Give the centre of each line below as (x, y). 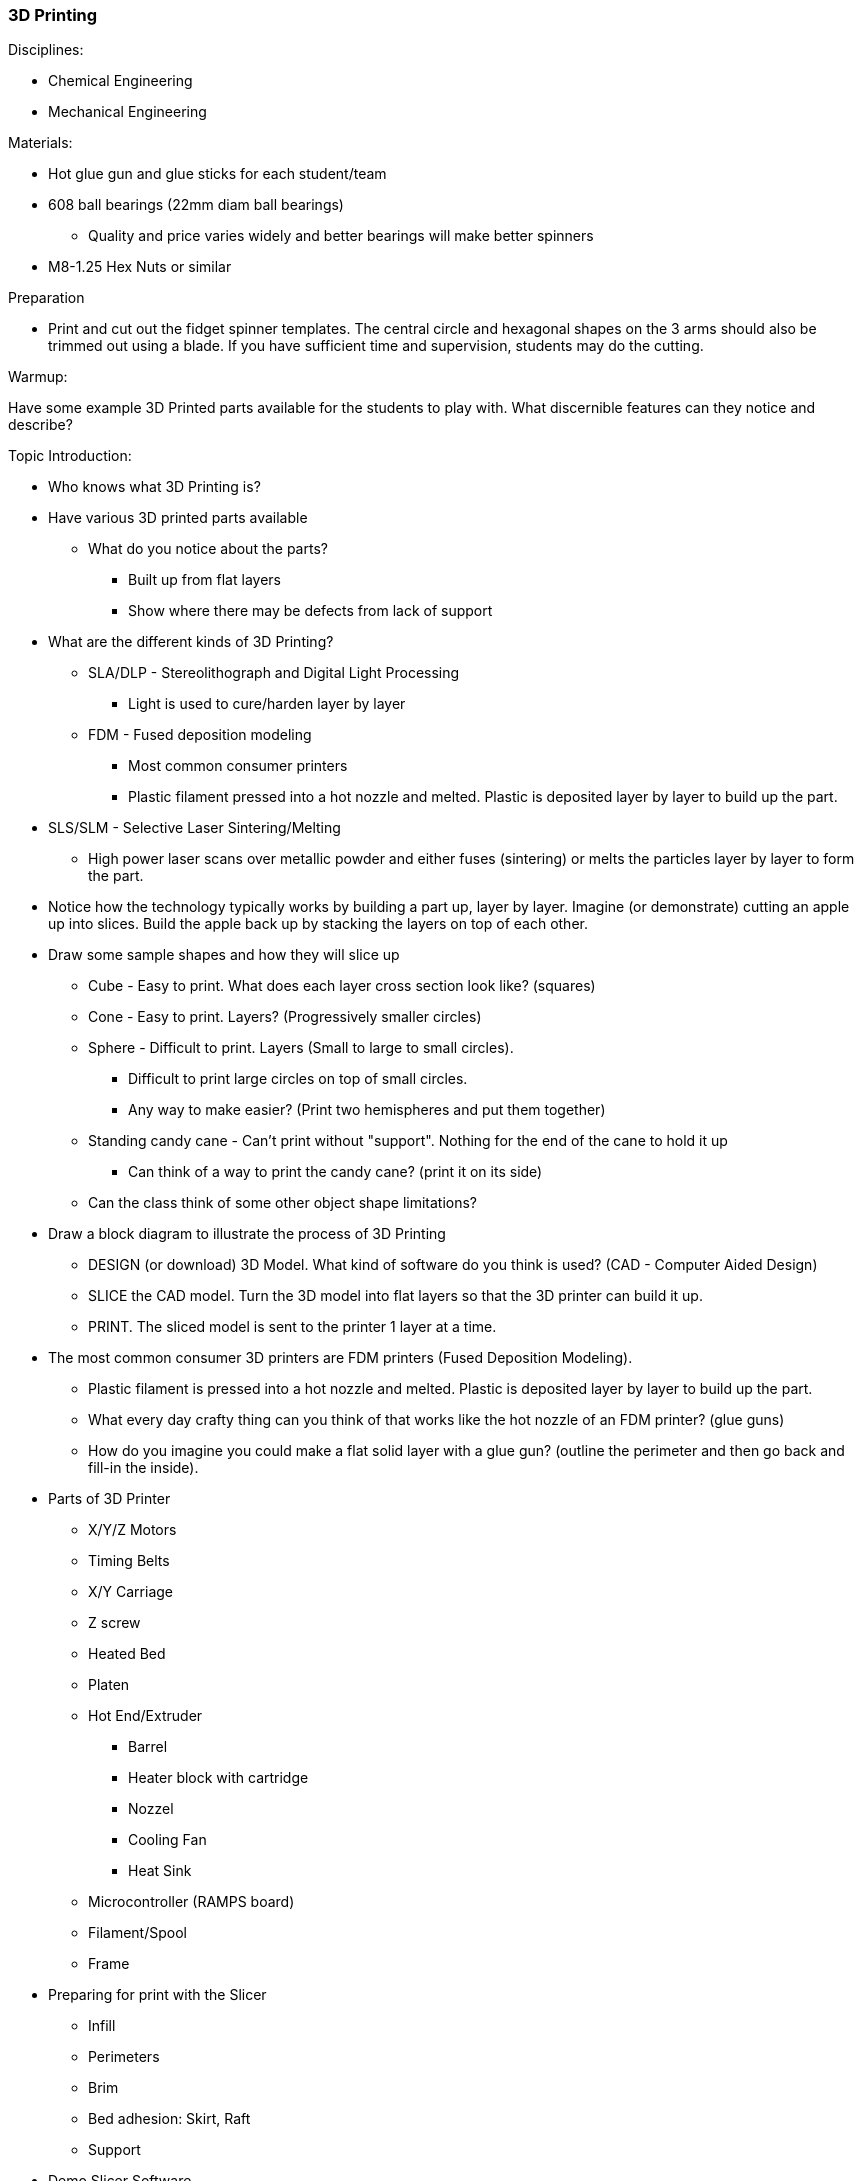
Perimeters (124, 2057)
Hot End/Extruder (145, 1716)
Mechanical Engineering (127, 112)
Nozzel (151, 1809)
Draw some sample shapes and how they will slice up (224, 955)
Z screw (114, 1623)
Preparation (46, 298)
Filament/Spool (137, 1933)
